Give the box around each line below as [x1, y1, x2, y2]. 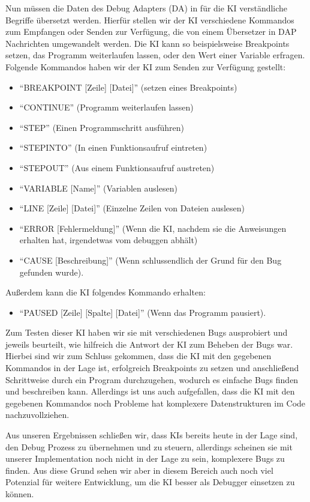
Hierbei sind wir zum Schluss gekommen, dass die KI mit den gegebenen [5, 349, 272, 362]
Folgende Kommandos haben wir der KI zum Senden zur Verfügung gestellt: [5, 60, 286, 73]
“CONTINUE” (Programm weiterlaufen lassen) [19, 101, 194, 113]
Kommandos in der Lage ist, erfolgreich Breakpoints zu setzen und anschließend [5, 361, 299, 374]
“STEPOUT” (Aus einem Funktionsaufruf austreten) [19, 161, 215, 174]
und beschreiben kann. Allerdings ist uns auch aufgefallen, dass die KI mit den [5, 385, 295, 398]
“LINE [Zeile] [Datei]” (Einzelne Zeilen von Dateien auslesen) [19, 202, 245, 214]
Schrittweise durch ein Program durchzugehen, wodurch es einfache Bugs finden [5, 373, 299, 386]
